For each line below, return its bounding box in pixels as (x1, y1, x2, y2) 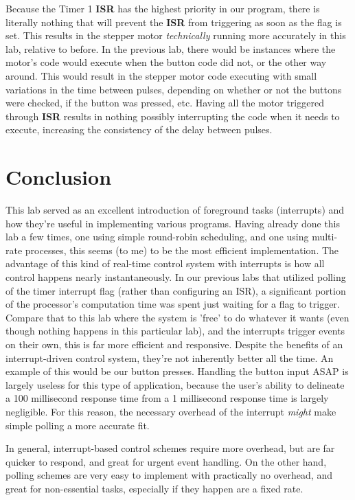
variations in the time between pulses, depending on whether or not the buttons (5, 82, 342, 96)
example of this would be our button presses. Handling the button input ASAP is (5, 364, 349, 378)
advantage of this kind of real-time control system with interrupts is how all (5, 256, 325, 271)
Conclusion (5, 163, 112, 191)
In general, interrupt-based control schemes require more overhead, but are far (5, 441, 335, 455)
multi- (312, 229, 338, 244)
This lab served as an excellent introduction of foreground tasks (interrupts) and (5, 203, 345, 217)
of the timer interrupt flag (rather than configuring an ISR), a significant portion (5, 283, 346, 297)
